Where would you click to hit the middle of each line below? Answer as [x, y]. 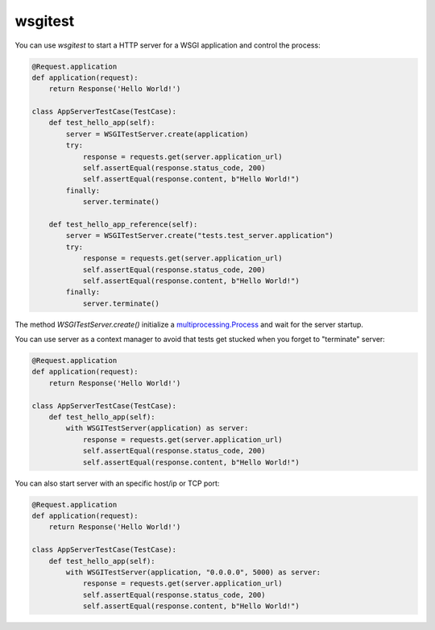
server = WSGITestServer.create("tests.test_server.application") [200, 236]
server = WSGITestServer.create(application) [157, 134]
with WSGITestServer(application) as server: [157, 428]
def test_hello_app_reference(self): [123, 225]
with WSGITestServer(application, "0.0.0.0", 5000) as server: [193, 572]
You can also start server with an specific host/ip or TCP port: [117, 483]
